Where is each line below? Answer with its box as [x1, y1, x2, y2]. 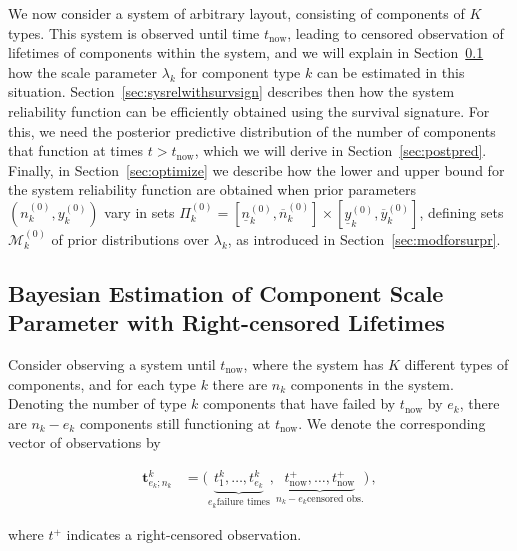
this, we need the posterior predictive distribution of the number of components [8, 120, 496, 141]
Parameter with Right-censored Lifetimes [8, 307, 445, 338]
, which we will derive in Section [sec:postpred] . [194, 140, 487, 161]
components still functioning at [79, 412, 271, 433]
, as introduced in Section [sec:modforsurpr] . [227, 228, 501, 249]
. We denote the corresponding [298, 412, 486, 433]
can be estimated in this [316, 61, 465, 82]
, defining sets [419, 201, 504, 222]
